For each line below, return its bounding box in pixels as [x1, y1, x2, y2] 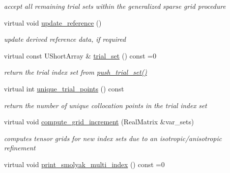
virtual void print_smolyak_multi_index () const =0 [4, 159, 165, 169]
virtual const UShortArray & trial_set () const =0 [4, 50, 157, 60]
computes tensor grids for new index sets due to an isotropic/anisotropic [4, 133, 222, 143]
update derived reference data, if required [4, 34, 126, 44]
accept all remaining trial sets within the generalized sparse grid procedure [4, 1, 226, 11]
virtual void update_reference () [4, 17, 102, 28]
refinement [4, 143, 36, 153]
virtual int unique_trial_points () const [4, 83, 124, 93]
